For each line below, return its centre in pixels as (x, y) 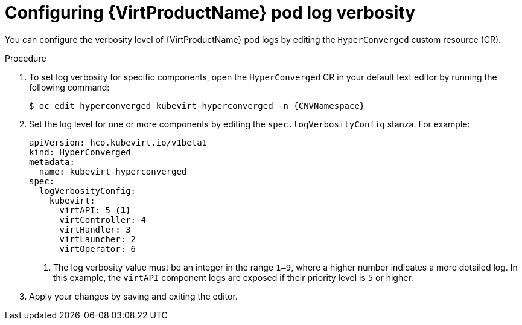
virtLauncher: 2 (98, 239)
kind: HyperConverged (80, 152)
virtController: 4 (103, 220)
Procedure (26, 58)
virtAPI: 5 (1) (95, 210)
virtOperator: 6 (98, 249)
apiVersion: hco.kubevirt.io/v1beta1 (118, 142)
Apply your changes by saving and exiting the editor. (133, 296)
